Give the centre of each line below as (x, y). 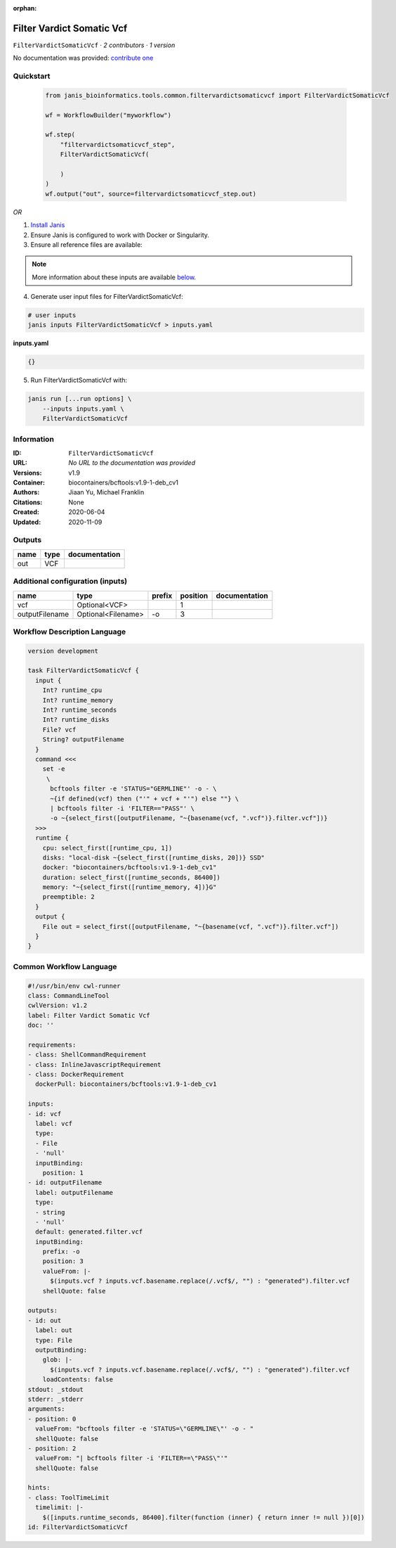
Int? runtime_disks (76, 720)
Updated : (27, 522)
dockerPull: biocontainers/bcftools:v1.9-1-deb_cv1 (126, 1084)
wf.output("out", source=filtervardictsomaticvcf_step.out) (151, 194)
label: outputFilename (74, 1192)
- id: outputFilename (65, 1183)
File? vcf (59, 729)
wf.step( (60, 135)
